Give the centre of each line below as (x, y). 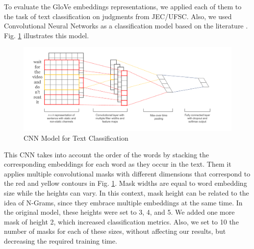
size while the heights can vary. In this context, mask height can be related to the (127, 192)
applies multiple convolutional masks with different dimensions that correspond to (127, 173)
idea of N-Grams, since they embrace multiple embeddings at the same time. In (123, 202)
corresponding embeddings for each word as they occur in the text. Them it (118, 164)
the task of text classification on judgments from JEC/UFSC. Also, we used (118, 16)
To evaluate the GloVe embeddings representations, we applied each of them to (123, 6)
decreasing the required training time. (61, 240)
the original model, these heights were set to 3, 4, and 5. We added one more (119, 212)
